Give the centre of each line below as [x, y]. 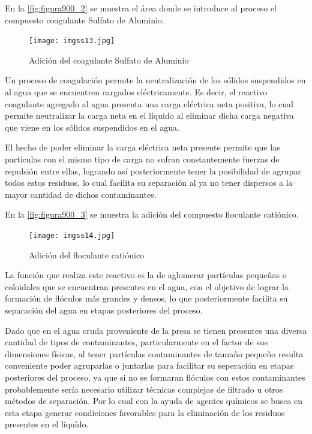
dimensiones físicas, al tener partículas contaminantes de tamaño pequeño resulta [154, 353]
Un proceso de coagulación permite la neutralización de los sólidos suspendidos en [155, 80]
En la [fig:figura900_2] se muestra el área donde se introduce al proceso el [141, 8]
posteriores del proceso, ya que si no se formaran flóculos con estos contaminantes [155, 377]
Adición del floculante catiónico [87, 254]
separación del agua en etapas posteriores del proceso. [104, 310]
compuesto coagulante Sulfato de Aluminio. [85, 19]
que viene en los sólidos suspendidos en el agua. [92, 127]
